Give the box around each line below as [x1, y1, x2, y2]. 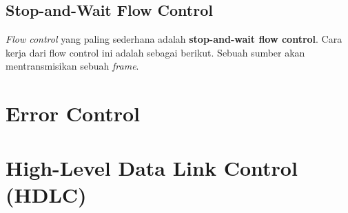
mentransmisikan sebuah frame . [6, 59, 139, 73]
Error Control [6, 99, 140, 128]
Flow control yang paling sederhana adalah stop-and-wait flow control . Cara [6, 32, 342, 46]
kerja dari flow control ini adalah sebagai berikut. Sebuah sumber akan [6, 45, 305, 59]
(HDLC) [6, 180, 87, 208]
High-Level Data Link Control [6, 153, 298, 181]
